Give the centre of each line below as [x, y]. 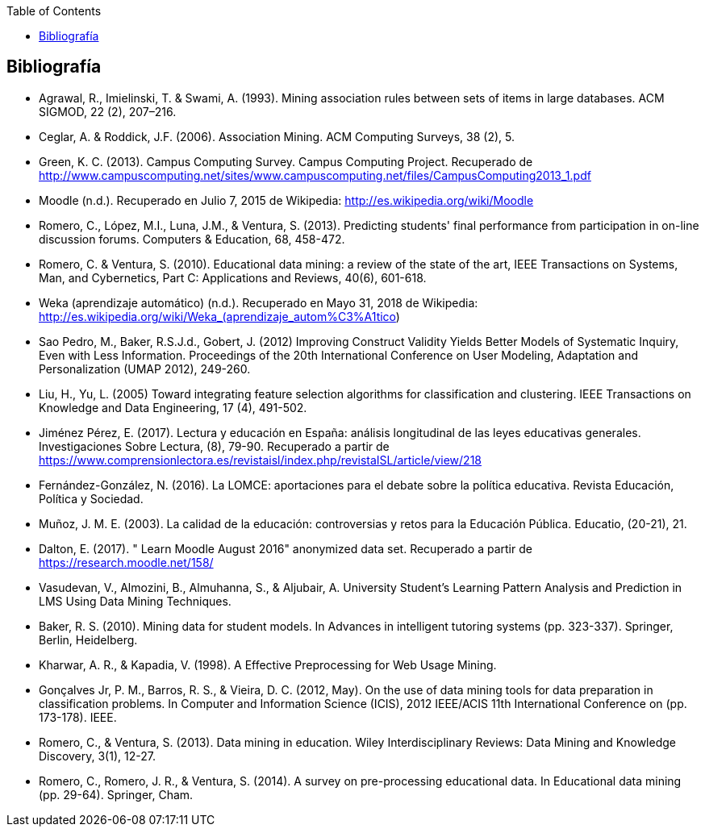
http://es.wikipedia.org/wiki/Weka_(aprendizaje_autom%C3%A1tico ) [219, 316]
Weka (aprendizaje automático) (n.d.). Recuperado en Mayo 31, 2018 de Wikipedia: [259, 302]
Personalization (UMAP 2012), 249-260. [145, 369]
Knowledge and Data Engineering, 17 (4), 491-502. [173, 407]
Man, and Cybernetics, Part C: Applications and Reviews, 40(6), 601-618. [233, 277]
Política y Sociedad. [91, 498]
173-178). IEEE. [78, 717]
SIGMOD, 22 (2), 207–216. [108, 111]
